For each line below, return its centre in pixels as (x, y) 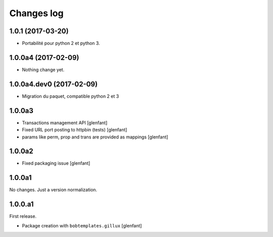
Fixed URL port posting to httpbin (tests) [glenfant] (75, 130)
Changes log (36, 13)
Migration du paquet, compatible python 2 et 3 (71, 96)
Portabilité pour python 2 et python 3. (61, 43)
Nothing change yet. (43, 69)
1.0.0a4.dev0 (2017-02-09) (54, 84)
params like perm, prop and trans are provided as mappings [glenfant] (95, 137)
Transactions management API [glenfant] (65, 123)
